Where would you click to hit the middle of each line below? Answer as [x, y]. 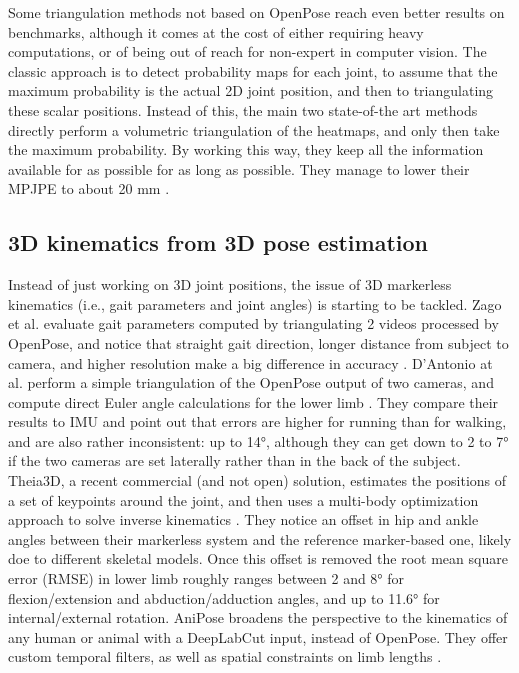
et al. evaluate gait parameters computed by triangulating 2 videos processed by [253, 323]
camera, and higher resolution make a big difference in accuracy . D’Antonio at [250, 362]
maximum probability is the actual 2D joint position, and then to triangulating [251, 90]
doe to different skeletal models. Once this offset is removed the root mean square [258, 558]
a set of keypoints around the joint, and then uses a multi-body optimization [243, 499]
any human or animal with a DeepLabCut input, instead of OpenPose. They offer [258, 636]
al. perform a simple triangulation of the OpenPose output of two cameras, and [251, 382]
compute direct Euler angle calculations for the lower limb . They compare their [253, 401]
